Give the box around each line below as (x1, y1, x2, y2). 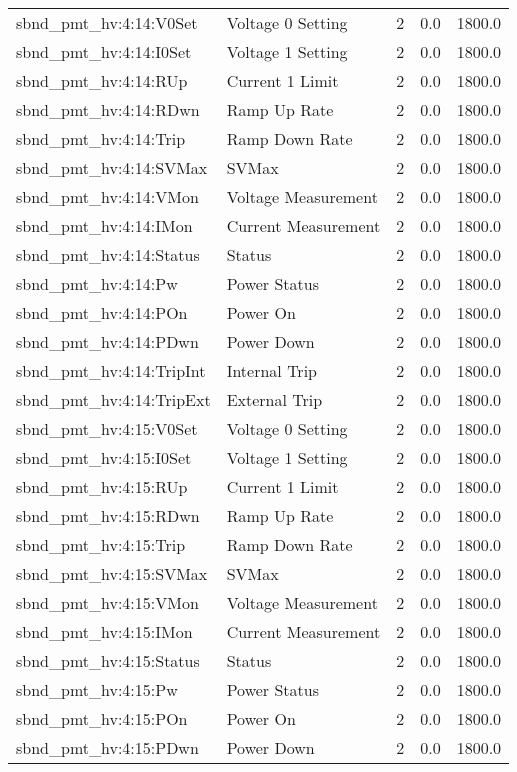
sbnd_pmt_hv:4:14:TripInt (16, 359, 206, 382)
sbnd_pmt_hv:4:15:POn (16, 707, 188, 730)
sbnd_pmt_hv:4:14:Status (16, 243, 200, 266)
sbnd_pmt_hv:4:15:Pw (16, 678, 178, 701)
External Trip (226, 388, 323, 411)
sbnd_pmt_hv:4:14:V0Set (16, 11, 198, 34)
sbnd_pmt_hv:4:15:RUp (16, 475, 188, 498)
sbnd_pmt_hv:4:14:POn (16, 301, 188, 324)
